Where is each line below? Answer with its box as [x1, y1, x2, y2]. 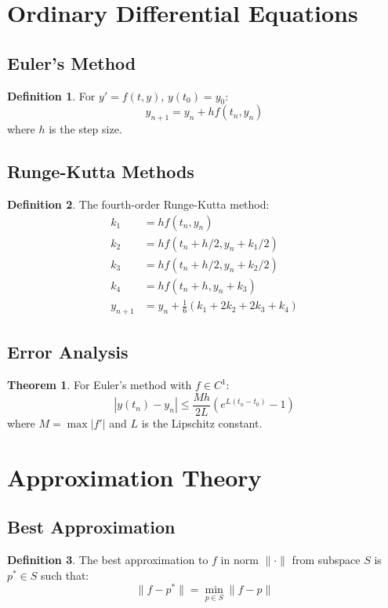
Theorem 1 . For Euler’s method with [7, 377, 192, 393]
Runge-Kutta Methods [7, 159, 194, 184]
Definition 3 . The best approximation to [7, 552, 209, 568]
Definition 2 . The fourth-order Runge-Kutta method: [7, 195, 270, 212]
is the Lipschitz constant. [141, 414, 263, 431]
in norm [220, 552, 259, 568]
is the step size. [49, 121, 122, 137]
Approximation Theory [7, 461, 262, 493]
